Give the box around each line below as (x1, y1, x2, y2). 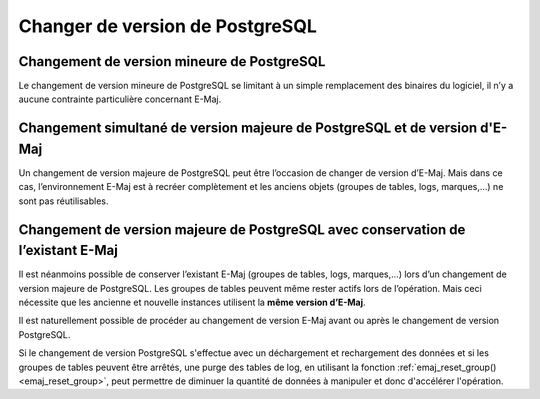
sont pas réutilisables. (18, 195, 109, 207)
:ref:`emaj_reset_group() (396, 361, 497, 373)
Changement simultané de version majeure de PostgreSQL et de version (18, 120, 478, 137)
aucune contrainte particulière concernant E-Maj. (18, 93, 222, 105)
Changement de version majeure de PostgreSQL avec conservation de (18, 221, 466, 238)
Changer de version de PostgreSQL (18, 15, 317, 37)
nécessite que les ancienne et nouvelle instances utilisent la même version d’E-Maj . (18, 296, 366, 309)
